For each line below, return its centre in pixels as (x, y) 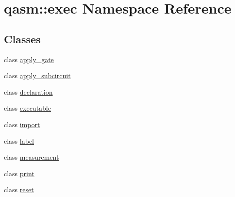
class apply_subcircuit (37, 75)
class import (22, 124)
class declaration (28, 91)
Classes (22, 39)
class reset (19, 189)
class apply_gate (29, 59)
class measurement (32, 157)
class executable (27, 108)
